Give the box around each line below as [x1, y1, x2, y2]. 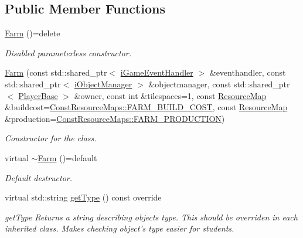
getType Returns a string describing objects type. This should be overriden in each [5, 210, 298, 223]
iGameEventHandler [120, 66, 193, 79]
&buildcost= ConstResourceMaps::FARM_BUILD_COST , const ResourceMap [5, 101, 288, 113]
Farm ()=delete [5, 27, 60, 39]
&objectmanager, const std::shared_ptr [148, 77, 290, 90]
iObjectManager [74, 77, 132, 90]
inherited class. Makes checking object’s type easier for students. [5, 222, 234, 234]
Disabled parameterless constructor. [5, 46, 131, 59]
